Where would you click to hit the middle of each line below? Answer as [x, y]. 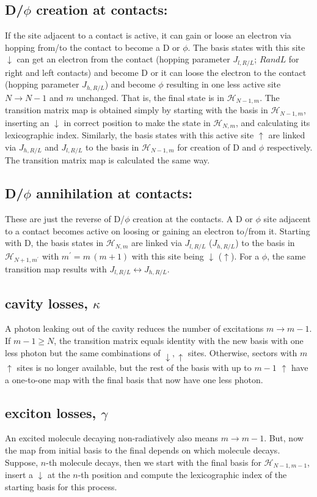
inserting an [27, 122]
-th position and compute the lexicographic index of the [182, 475]
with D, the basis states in [54, 243]
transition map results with [56, 268]
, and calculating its [273, 122]
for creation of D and [217, 147]
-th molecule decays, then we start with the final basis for [154, 462]
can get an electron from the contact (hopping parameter [123, 59]
